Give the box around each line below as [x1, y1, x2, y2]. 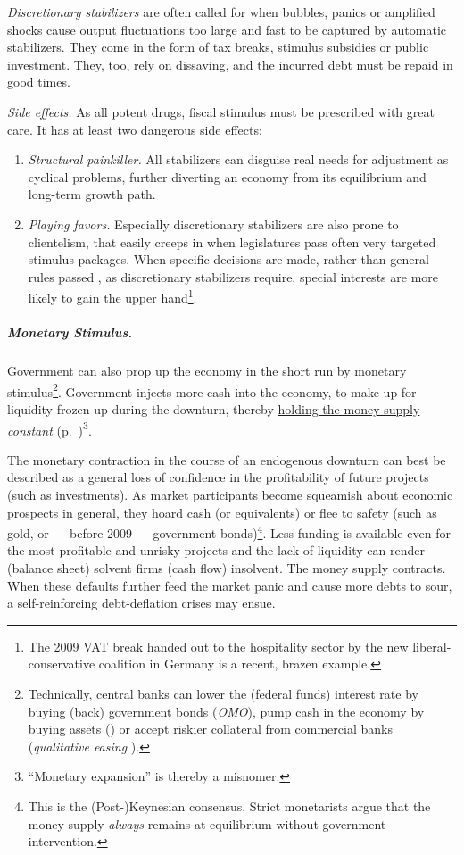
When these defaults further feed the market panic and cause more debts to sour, [7, 576, 452, 594]
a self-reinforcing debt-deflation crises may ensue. [7, 594, 276, 612]
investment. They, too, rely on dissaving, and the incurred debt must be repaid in [7, 54, 453, 73]
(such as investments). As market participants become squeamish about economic [7, 486, 453, 503]
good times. [7, 72, 70, 91]
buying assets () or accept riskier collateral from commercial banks [28, 719, 393, 738]
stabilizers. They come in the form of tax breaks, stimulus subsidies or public [7, 37, 429, 56]
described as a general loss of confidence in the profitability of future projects [7, 468, 429, 486]
